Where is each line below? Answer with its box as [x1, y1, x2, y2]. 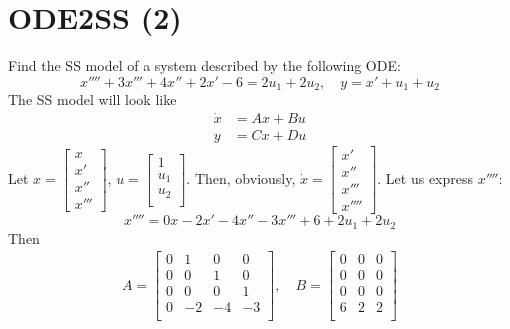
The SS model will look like [8, 89, 177, 110]
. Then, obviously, [186, 167, 296, 188]
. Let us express [377, 167, 474, 188]
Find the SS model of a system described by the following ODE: [8, 55, 401, 76]
